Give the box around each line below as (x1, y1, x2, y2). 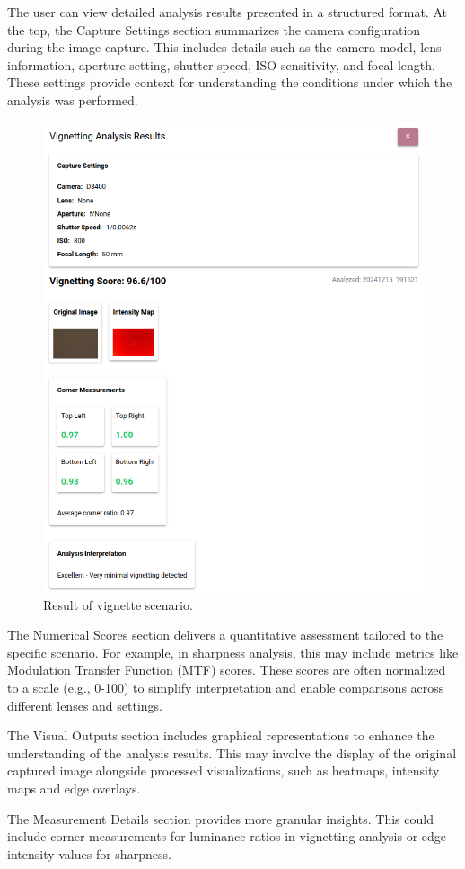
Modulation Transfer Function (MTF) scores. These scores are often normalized (7, 660, 446, 679)
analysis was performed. (7, 90, 138, 109)
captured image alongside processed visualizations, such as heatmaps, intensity (7, 761, 440, 780)
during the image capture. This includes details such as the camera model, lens (7, 38, 442, 57)
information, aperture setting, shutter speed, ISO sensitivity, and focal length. (7, 55, 435, 74)
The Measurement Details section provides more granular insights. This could (7, 809, 434, 828)
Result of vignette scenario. (43, 595, 193, 614)
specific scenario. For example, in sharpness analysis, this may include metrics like (7, 642, 459, 661)
